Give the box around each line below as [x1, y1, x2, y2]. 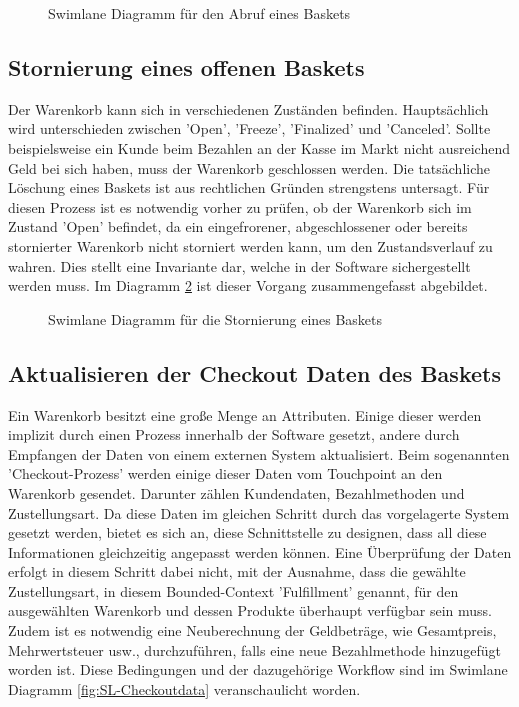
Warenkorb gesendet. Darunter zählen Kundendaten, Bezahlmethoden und [8, 482, 465, 503]
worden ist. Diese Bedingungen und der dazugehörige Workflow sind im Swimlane [8, 659, 508, 680]
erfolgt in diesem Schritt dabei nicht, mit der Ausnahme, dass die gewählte [8, 561, 466, 582]
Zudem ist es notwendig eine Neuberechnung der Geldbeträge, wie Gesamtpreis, [8, 620, 497, 641]
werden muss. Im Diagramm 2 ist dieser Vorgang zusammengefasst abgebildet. [8, 275, 488, 296]
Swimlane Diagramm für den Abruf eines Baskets [48, 3, 351, 23]
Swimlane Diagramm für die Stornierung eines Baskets [48, 308, 383, 329]
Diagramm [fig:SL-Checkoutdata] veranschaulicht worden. [8, 678, 361, 699]
